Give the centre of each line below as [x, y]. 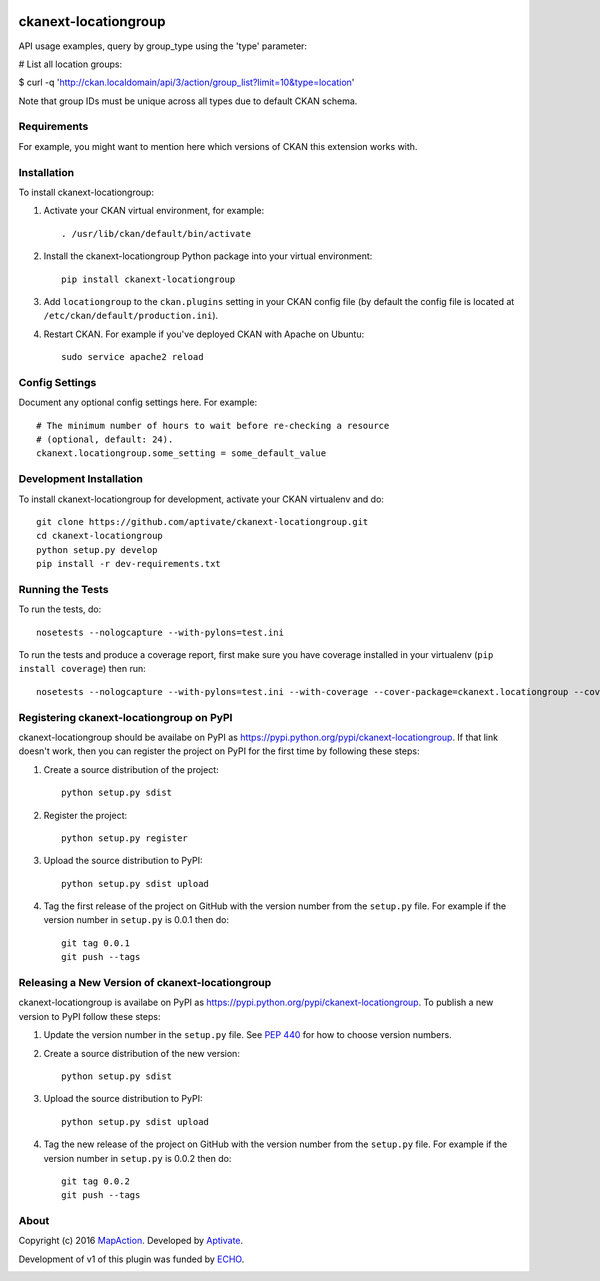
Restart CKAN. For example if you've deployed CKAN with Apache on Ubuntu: [204, 334]
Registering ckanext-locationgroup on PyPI [125, 717]
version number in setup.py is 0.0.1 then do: [136, 920]
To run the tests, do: [60, 609]
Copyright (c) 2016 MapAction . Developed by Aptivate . [131, 1241]
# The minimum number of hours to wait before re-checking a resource [213, 425]
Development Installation [81, 479]
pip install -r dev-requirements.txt [129, 564]
